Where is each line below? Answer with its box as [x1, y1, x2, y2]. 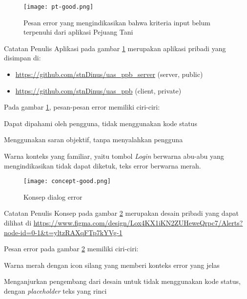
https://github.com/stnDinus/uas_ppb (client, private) [15, 85, 182, 95]
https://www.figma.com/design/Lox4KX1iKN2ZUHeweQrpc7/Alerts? [33, 218, 243, 228]
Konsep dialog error [23, 191, 82, 202]
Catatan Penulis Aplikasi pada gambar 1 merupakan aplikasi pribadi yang [4, 43, 226, 53]
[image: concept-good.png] [23, 178, 111, 185]
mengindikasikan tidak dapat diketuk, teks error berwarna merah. [4, 160, 201, 170]
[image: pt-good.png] [23, 3, 94, 10]
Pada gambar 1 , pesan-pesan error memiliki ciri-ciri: [4, 102, 160, 112]
